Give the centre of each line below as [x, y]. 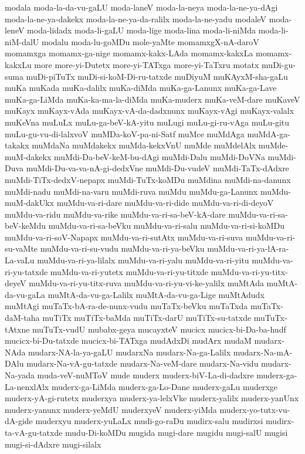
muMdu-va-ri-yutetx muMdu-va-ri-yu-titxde [129, 271]
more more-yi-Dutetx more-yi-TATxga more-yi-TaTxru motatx [147, 64]
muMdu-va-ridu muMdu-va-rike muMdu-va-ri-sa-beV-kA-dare [115, 214]
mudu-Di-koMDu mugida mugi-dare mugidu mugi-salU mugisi [177, 432]
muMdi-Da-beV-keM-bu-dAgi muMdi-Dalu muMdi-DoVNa [159, 156]
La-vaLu [20, 260]
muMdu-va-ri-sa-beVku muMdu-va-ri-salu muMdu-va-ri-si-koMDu [166, 226]
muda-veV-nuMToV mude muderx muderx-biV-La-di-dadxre [145, 375]
